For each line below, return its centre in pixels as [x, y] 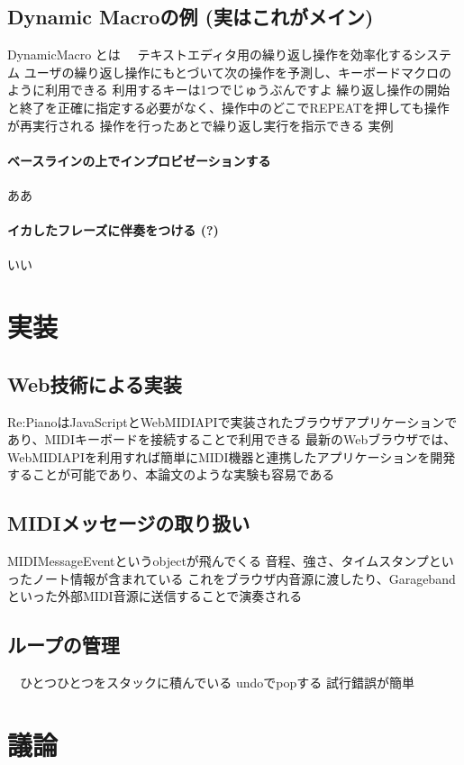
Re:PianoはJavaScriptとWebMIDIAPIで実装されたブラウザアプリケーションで [232, 421]
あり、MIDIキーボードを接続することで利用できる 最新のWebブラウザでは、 [232, 439]
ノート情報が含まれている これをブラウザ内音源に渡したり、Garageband [244, 578]
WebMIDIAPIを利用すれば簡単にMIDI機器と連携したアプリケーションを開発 [232, 456]
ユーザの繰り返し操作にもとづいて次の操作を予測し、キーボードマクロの [238, 72]
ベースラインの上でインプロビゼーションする [139, 160]
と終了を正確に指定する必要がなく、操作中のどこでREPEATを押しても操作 [228, 107]
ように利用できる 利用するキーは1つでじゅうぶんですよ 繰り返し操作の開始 [229, 90]
